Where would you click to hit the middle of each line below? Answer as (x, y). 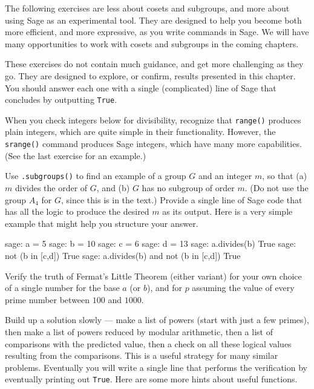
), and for (164, 288)
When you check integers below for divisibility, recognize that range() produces (153, 119)
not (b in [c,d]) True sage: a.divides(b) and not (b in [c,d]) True (123, 255)
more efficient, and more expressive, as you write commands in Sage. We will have (157, 32)
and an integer (225, 176)
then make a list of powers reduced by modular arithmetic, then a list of (139, 331)
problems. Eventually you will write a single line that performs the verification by (156, 367)
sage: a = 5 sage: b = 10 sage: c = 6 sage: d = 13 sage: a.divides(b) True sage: (151, 244)
